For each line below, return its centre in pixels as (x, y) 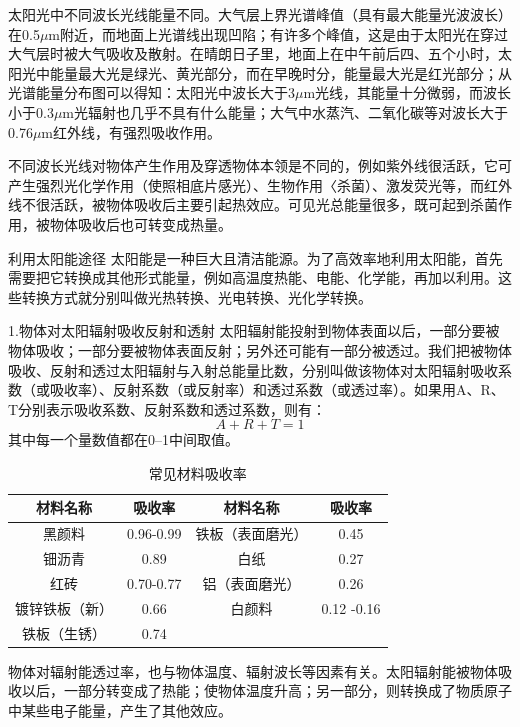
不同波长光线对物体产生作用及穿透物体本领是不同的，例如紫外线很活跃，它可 (260, 165)
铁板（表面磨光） (251, 533)
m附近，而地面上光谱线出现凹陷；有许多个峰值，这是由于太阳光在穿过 (278, 33)
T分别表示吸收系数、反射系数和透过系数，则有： (167, 408)
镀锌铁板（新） (64, 607)
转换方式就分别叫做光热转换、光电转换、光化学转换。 (196, 296)
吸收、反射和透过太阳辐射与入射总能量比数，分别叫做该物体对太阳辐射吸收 (253, 369)
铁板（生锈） (64, 632)
